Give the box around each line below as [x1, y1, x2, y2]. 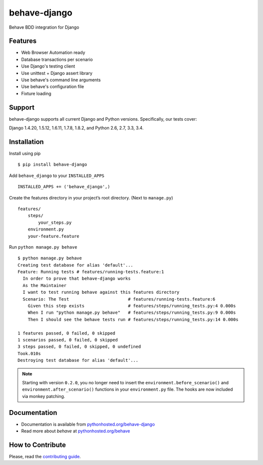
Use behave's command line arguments [21, 77, 101, 83]
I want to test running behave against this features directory [22, 289, 180, 295]
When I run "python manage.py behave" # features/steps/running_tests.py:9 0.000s [27, 310, 236, 316]
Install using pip [9, 151, 41, 156]
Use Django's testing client [21, 63, 75, 69]
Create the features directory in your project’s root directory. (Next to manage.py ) [9, 195, 173, 200]
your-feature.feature [27, 233, 80, 239]
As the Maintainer [22, 283, 67, 288]
